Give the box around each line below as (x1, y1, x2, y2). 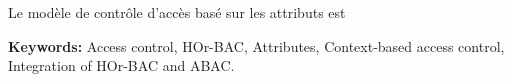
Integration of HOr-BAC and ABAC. (8, 55, 235, 76)
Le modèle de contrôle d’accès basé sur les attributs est (8, 2, 346, 22)
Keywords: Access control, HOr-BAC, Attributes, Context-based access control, (8, 35, 505, 56)
